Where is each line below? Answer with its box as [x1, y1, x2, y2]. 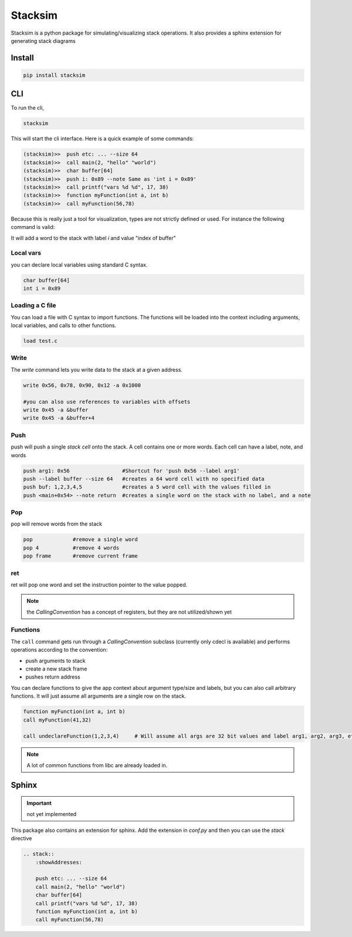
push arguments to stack [25, 657, 86, 664]
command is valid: [11, 224, 55, 231]
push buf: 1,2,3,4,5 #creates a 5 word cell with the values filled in [23, 484, 271, 490]
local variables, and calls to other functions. [11, 322, 117, 329]
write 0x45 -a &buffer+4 [23, 414, 95, 422]
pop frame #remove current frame [23, 552, 138, 559]
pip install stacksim [23, 72, 86, 79]
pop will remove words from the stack [11, 520, 103, 528]
